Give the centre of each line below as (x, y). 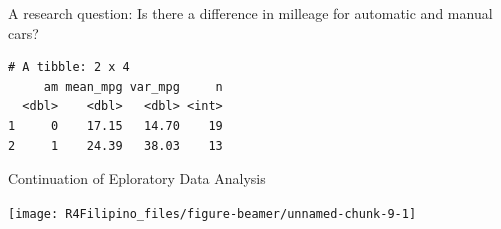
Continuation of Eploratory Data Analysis (137, 178)
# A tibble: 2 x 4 (69, 67)
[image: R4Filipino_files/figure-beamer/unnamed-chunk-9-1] (212, 213)
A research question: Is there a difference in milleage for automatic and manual (250, 13)
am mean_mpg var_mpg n (133, 86)
